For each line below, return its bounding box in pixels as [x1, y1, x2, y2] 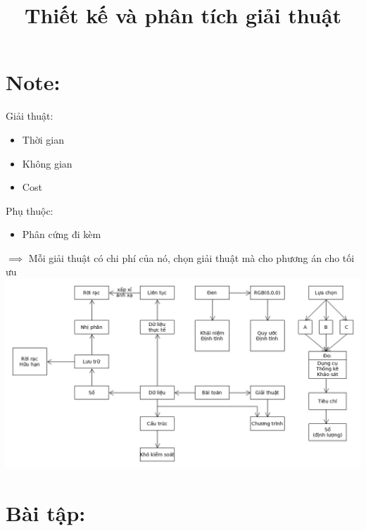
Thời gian [22, 132, 64, 146]
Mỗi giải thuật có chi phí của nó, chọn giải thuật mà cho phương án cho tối [28, 250, 355, 265]
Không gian [22, 156, 72, 170]
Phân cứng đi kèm [22, 227, 101, 242]
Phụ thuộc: [6, 203, 53, 218]
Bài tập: [6, 498, 86, 527]
